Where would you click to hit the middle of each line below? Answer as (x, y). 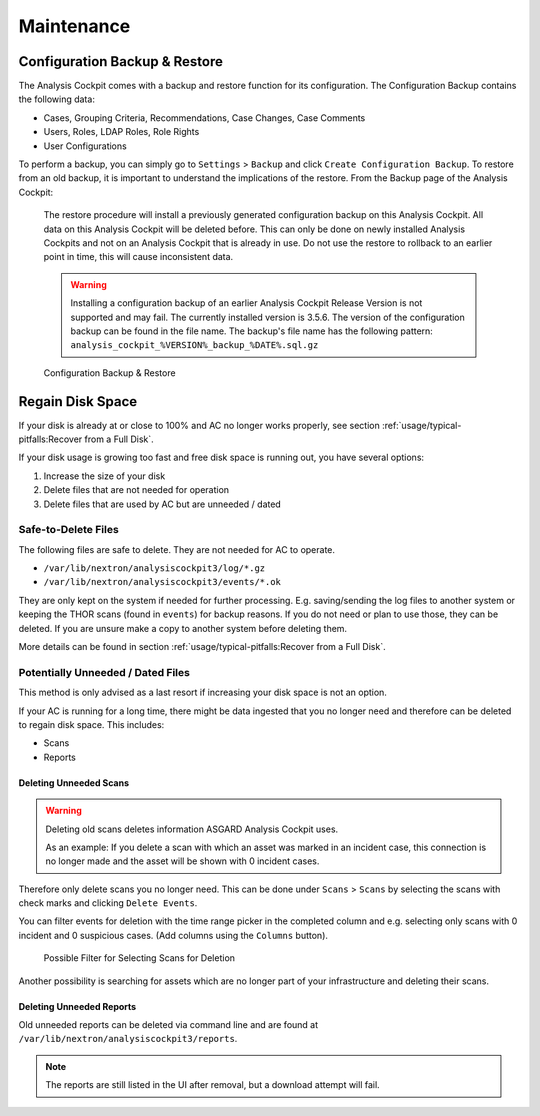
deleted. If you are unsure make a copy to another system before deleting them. (183, 628)
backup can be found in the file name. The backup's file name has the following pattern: (252, 331)
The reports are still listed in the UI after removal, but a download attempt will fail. (212, 1085)
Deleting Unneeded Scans (74, 782)
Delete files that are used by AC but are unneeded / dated (162, 504)
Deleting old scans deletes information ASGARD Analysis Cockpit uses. (192, 829)
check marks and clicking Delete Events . (108, 903)
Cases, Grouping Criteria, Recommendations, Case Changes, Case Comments (204, 117)
